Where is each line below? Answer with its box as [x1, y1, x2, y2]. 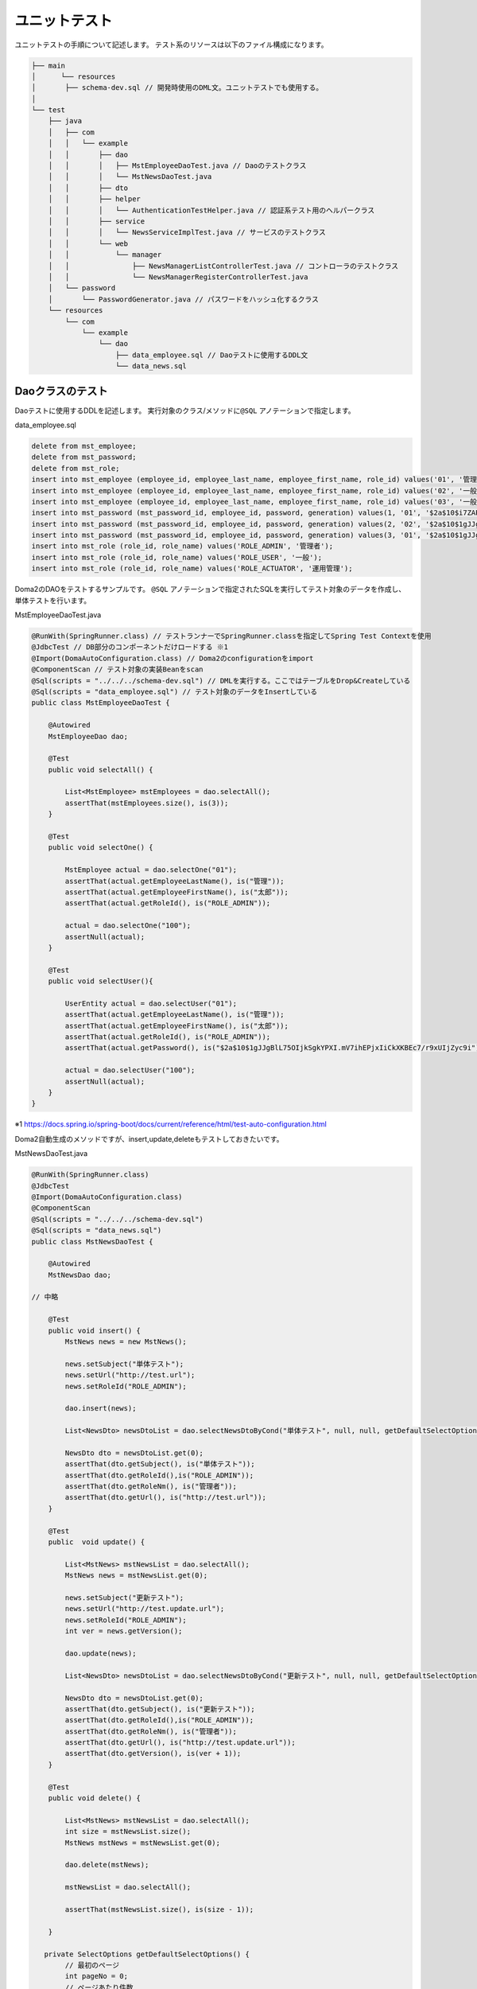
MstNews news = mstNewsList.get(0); [64, 1571, 208, 1580]
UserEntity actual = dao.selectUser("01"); [64, 998, 238, 1008]
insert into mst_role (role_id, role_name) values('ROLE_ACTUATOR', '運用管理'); [31, 564, 353, 573]
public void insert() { [48, 1325, 141, 1335]
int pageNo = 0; [64, 1971, 129, 1981]
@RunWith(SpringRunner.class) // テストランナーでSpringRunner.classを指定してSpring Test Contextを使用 [31, 632, 432, 640]
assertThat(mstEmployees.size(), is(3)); [64, 798, 229, 808]
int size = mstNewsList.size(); [64, 1827, 191, 1836]
